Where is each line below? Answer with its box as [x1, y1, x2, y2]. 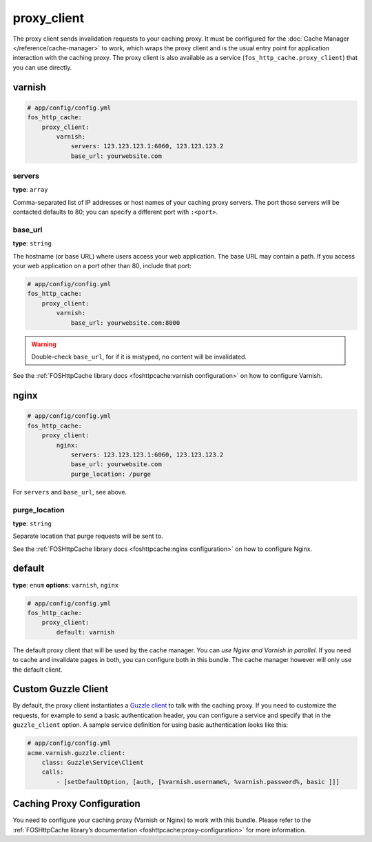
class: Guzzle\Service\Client [41, 759, 144, 766]
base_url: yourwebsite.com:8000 [70, 319, 180, 327]
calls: [41, 768, 64, 776]
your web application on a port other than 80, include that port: [12, 262, 192, 270]
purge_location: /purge [70, 470, 152, 478]
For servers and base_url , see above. [12, 488, 127, 496]
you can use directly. [12, 63, 72, 72]
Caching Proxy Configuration [12, 798, 141, 810]
